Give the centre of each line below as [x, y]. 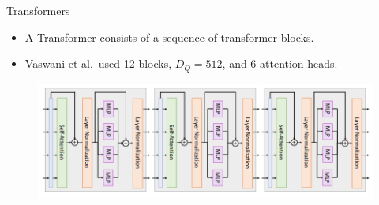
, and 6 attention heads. [280, 63]
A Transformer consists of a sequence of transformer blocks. [169, 37]
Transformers [38, 10]
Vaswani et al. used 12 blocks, [98, 63]
